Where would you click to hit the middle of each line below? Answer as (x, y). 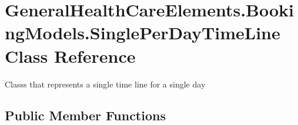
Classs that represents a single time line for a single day (105, 84)
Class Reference (70, 55)
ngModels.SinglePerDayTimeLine (143, 33)
